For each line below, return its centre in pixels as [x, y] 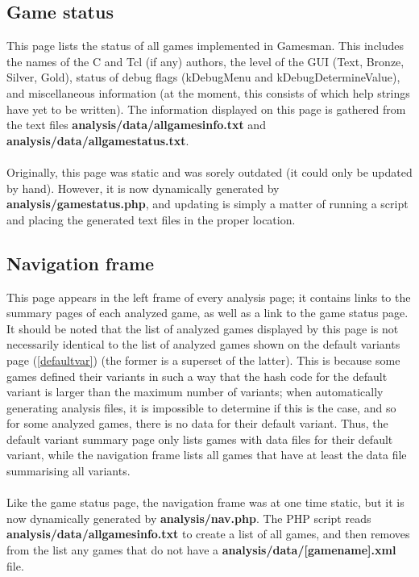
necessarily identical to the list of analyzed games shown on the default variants [203, 344]
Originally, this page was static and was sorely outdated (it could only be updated [209, 171]
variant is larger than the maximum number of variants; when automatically [195, 392]
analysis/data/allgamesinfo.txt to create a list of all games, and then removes [208, 534]
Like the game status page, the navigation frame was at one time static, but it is [205, 502]
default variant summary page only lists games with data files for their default [200, 439]
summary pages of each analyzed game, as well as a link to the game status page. [207, 313]
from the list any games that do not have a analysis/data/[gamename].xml [201, 550]
